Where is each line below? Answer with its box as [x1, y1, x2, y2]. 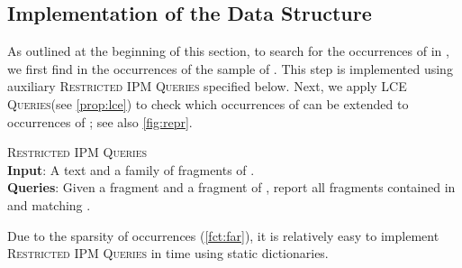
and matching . [7, 195, 91, 214]
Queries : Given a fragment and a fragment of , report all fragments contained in [7, 178, 456, 197]
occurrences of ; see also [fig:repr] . [7, 112, 193, 131]
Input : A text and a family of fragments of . [7, 160, 255, 179]
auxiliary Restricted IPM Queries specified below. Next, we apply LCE [7, 77, 407, 96]
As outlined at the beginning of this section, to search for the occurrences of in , [7, 42, 449, 60]
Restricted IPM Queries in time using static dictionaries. [7, 244, 329, 263]
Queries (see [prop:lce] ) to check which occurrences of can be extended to [7, 94, 409, 113]
